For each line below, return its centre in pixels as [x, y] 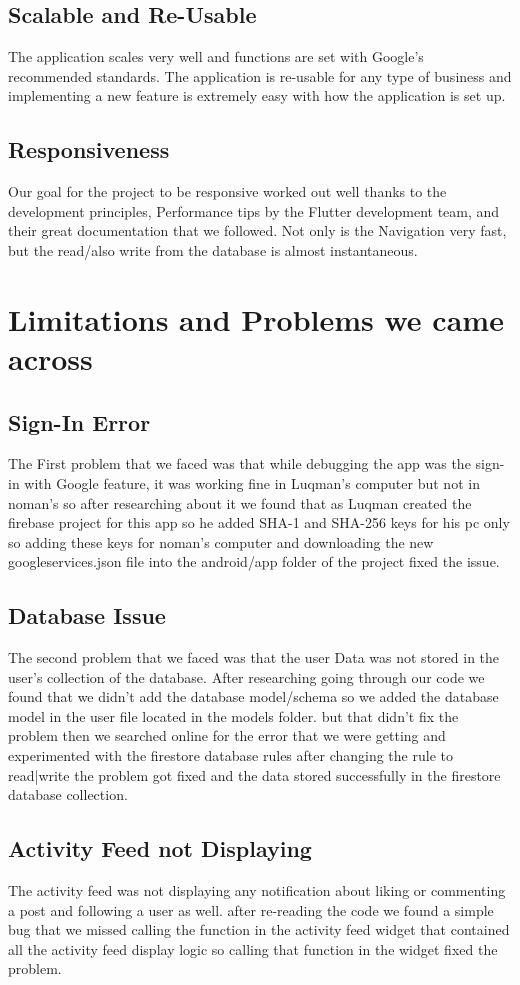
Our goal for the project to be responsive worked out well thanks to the [227, 191]
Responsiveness [89, 149]
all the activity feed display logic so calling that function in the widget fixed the [253, 948]
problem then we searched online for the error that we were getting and [227, 735]
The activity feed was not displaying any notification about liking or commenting [257, 890]
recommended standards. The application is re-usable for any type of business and [260, 75]
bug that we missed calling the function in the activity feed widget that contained [259, 929]
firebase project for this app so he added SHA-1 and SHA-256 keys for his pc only [259, 522]
